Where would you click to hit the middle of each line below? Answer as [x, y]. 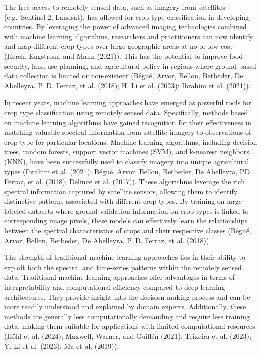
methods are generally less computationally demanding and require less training [127, 316]
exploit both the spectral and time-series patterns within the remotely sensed [123, 267]
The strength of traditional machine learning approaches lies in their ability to [125, 257]
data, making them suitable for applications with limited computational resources [130, 326]
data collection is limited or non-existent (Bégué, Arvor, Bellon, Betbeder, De [124, 76]
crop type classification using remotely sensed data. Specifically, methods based [126, 112]
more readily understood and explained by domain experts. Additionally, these [125, 306]
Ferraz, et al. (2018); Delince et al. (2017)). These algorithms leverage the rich [125, 181]
